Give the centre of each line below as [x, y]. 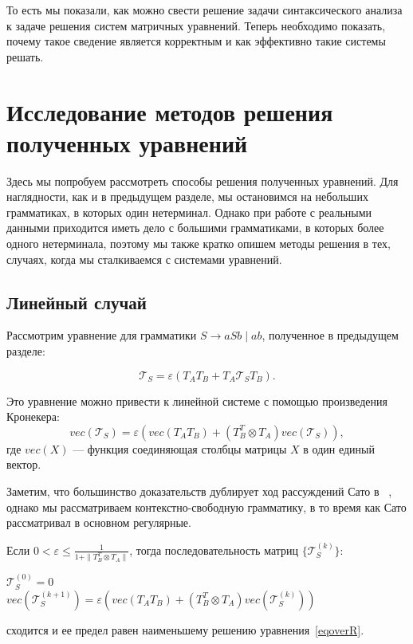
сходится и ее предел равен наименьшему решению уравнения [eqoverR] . [185, 629]
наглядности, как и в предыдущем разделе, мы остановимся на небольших [187, 196]
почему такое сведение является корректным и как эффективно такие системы [196, 41]
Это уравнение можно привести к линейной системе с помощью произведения [197, 401]
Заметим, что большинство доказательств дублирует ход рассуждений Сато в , [199, 491]
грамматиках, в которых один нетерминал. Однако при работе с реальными [189, 212]
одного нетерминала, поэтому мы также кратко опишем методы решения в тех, [199, 243]
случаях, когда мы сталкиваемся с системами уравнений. [144, 259]
